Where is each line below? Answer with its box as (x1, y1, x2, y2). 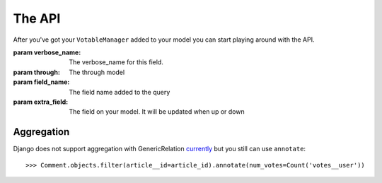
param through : (13, 68, 60, 76)
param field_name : (13, 78, 70, 86)
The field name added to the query (69, 88, 170, 96)
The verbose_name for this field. (69, 58, 164, 66)
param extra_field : (13, 98, 69, 106)
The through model (69, 68, 125, 76)
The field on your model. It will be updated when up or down (69, 107, 245, 116)
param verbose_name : (13, 48, 81, 57)
